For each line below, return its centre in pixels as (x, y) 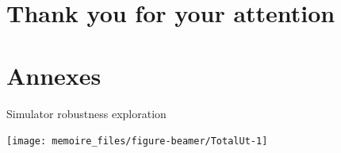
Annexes (54, 75)
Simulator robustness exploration (86, 113)
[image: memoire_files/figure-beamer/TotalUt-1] (137, 142)
